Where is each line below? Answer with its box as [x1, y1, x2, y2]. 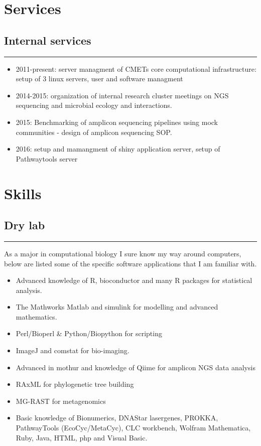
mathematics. [16, 311, 57, 322]
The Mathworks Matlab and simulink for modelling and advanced [16, 302, 218, 312]
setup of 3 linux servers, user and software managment [16, 73, 183, 84]
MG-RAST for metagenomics [16, 395, 106, 406]
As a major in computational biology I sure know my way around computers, [4, 248, 241, 258]
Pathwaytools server [16, 153, 78, 164]
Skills [4, 183, 42, 203]
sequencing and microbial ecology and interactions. [16, 100, 172, 110]
